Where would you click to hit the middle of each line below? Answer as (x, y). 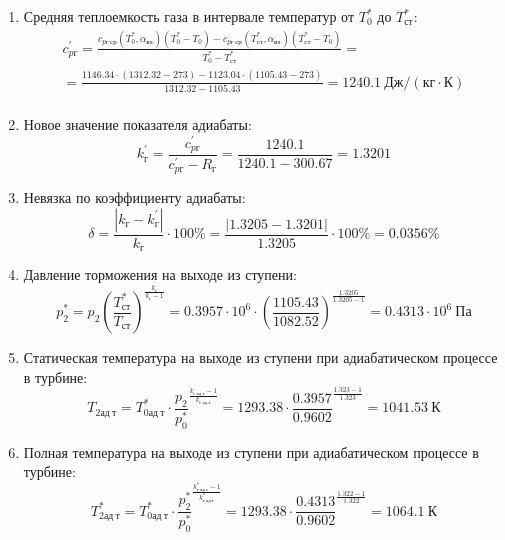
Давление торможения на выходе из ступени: (160, 274)
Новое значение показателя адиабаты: (137, 123)
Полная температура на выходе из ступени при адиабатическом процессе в (251, 451)
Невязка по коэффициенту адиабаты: (134, 197)
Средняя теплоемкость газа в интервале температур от (189, 16)
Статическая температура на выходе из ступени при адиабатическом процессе (260, 357)
